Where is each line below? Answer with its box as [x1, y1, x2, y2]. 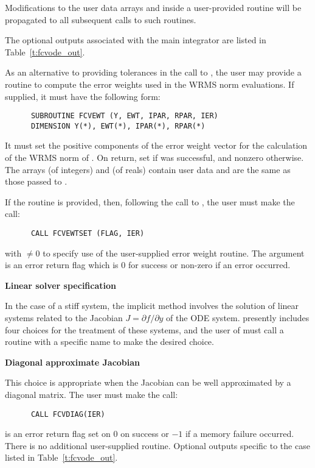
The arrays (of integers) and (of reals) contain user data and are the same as [5, 163, 291, 175]
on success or [120, 427, 169, 440]
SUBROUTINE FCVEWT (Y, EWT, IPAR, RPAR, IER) [30, 112, 218, 121]
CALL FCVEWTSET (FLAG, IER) [30, 229, 145, 238]
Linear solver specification [5, 278, 116, 291]
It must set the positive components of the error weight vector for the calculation [5, 139, 308, 152]
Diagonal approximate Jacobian [5, 355, 140, 368]
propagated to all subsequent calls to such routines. [5, 13, 196, 26]
